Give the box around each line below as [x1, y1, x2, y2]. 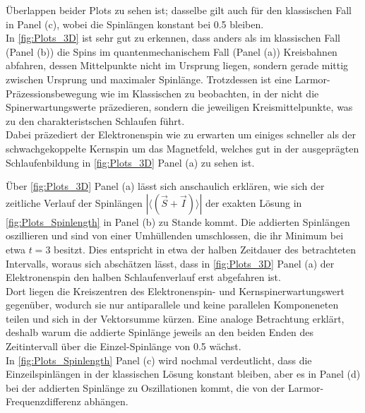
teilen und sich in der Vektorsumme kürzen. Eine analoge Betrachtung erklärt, [6, 311, 345, 325]
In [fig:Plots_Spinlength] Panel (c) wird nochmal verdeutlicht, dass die [6, 352, 312, 367]
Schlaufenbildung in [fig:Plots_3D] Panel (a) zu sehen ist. [6, 155, 255, 169]
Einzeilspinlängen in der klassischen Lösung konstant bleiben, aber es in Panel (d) [6, 366, 361, 381]
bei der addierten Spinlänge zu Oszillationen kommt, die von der [6, 380, 285, 395]
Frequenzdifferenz [6, 394, 81, 409]
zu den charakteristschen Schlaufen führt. [6, 113, 185, 128]
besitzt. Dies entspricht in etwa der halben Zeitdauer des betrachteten [54, 241, 357, 256]
